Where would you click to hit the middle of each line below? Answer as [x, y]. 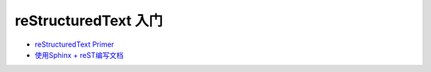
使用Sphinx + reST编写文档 [79, 55]
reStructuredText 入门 [89, 21]
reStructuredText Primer [75, 44]
